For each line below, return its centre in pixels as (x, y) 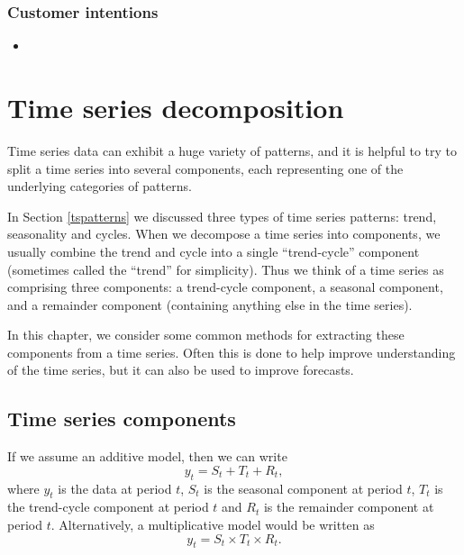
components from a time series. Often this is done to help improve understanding (232, 352)
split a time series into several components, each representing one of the (205, 168)
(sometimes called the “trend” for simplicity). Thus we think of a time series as (226, 269)
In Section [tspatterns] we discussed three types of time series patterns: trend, (222, 216)
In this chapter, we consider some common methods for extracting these (206, 335)
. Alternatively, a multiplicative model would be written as (213, 525)
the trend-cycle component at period (108, 507)
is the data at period (115, 488)
